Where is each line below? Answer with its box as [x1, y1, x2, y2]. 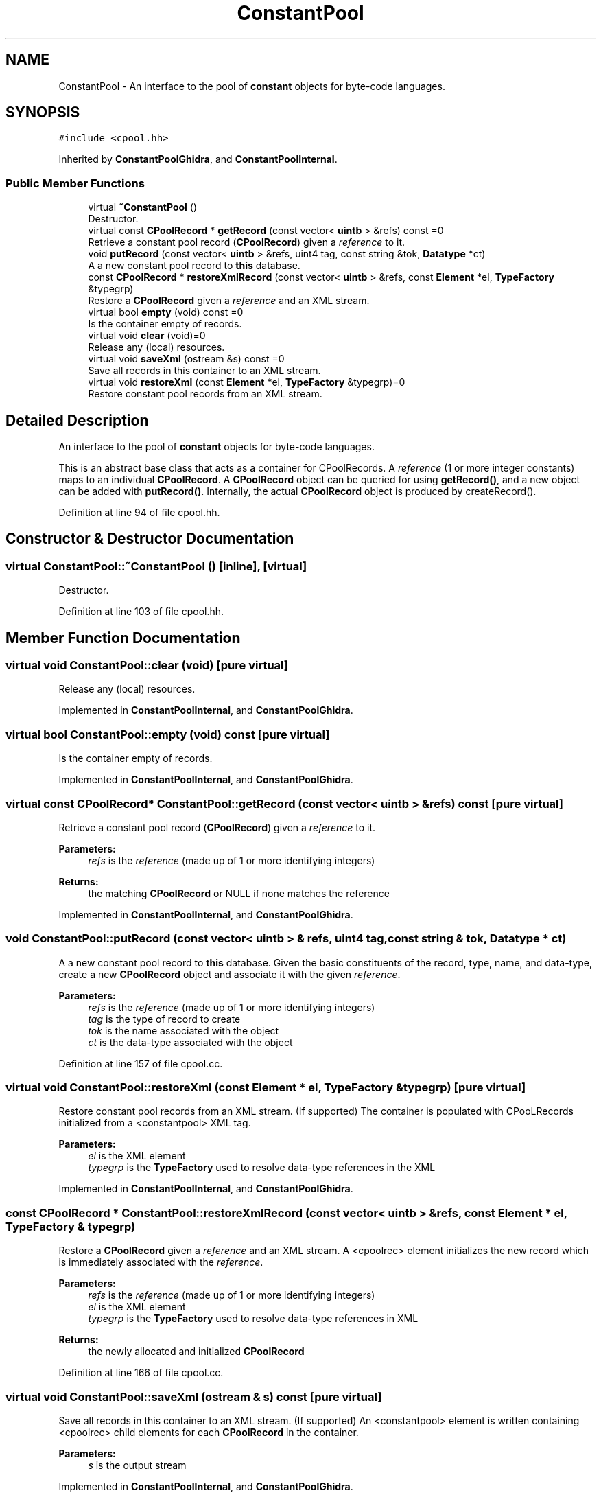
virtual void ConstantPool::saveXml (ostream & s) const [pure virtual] [5, 1389, 382, 1404]
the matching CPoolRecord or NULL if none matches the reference [88, 887, 390, 899]
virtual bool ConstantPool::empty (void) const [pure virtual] [5, 727, 330, 741]
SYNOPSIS [5, 104, 80, 121]
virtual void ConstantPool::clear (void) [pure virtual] [5, 658, 288, 673]
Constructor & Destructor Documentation [5, 530, 294, 548]
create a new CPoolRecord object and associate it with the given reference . [58, 968, 401, 980]
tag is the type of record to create [88, 1012, 241, 1025]
